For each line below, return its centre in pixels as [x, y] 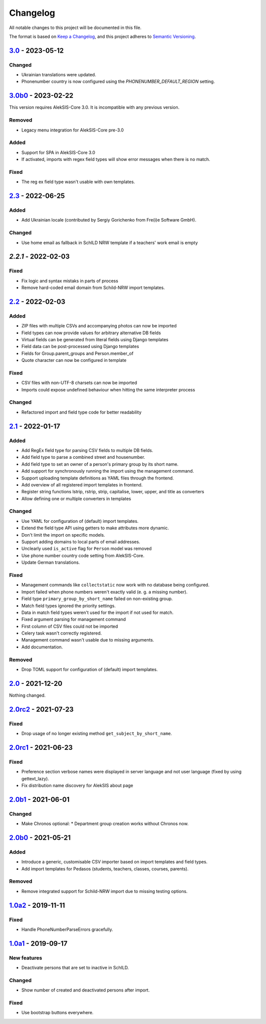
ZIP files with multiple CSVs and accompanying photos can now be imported [99, 326]
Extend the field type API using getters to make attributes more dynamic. [95, 528]
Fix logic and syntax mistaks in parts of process [70, 281]
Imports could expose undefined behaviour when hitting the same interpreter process [108, 389]
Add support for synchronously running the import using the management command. [108, 471]
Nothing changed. [27, 695]
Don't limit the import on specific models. [63, 535]
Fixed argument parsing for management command [74, 619]
